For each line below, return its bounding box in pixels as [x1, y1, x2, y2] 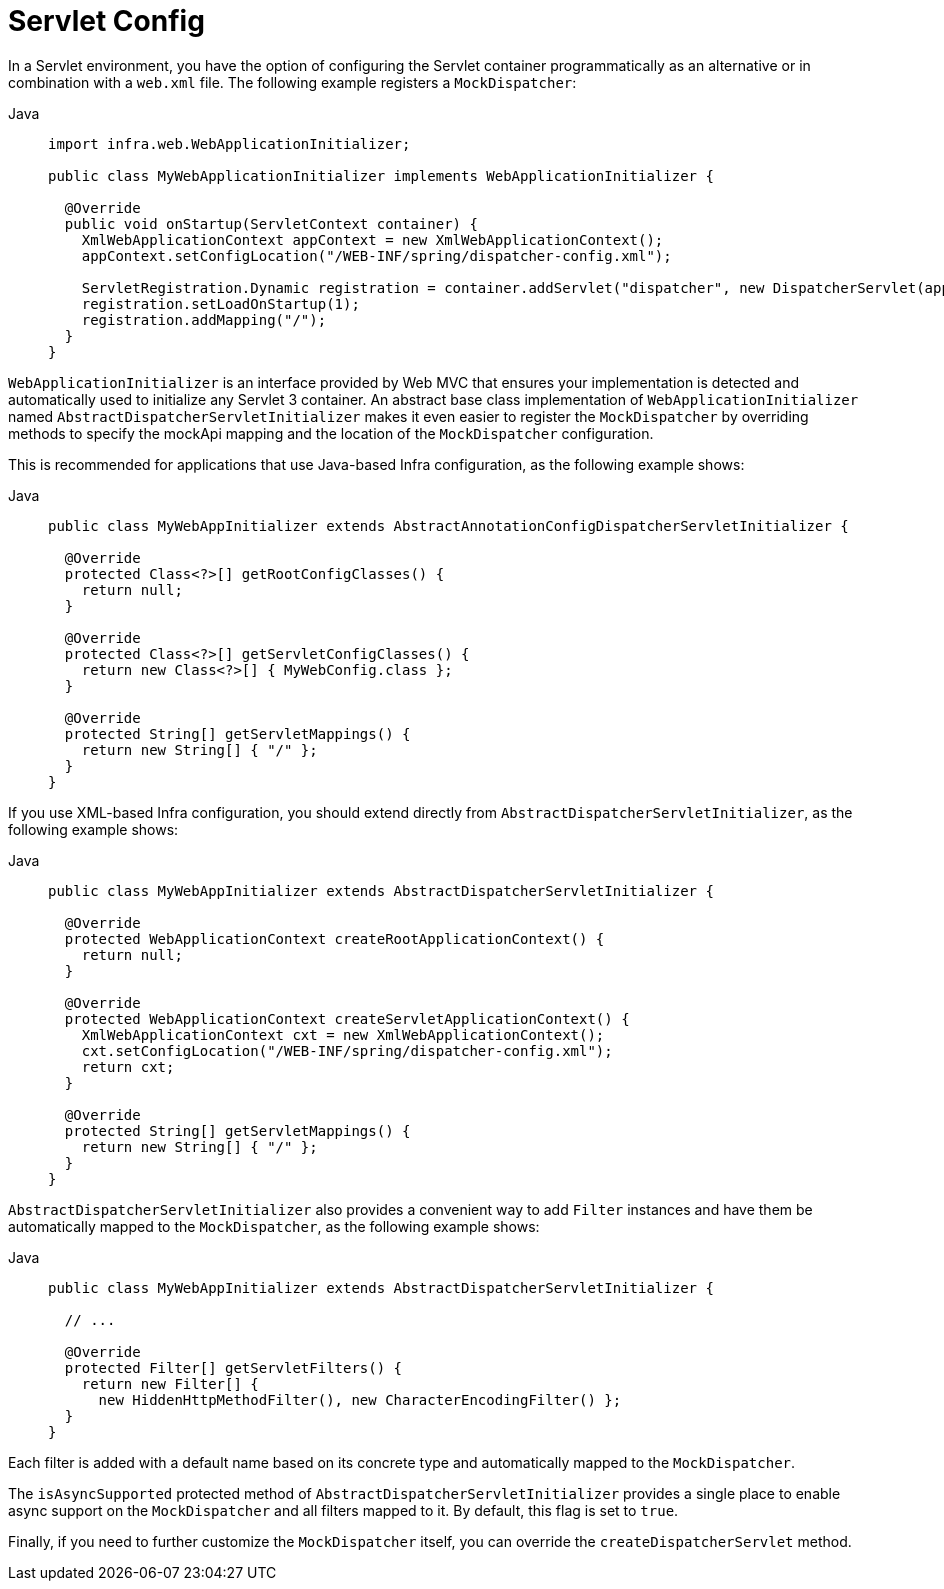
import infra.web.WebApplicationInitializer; [48, 135, 411, 152]
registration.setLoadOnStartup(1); [81, 295, 360, 312]
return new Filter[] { [81, 1375, 259, 1392]
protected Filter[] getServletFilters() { [64, 1359, 403, 1376]
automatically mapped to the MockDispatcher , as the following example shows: [8, 1217, 540, 1235]
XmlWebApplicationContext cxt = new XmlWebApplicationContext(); [81, 1026, 605, 1043]
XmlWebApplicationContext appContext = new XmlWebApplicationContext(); [81, 231, 664, 248]
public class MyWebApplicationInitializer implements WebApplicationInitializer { [48, 167, 714, 184]
